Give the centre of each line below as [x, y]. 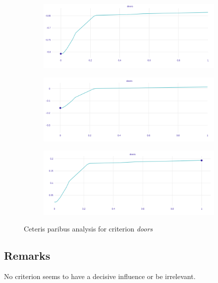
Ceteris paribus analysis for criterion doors [88, 229]
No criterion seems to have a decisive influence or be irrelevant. [100, 276]
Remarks [27, 255]
